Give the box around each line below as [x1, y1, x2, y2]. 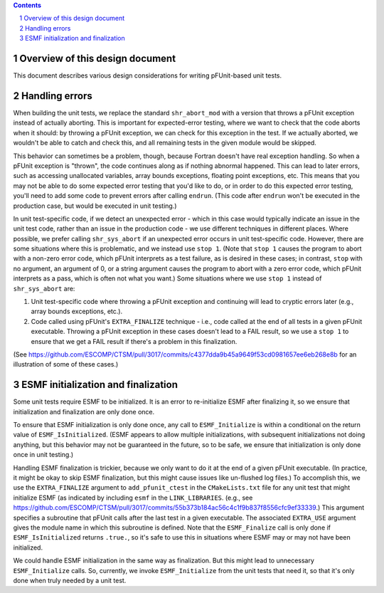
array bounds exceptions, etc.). [31, 307, 123, 316]
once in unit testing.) [13, 451, 74, 459]
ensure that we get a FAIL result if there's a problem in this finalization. [31, 337, 238, 345]
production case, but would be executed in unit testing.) [13, 201, 177, 210]
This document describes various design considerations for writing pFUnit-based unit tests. [13, 71, 282, 80]
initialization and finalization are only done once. [13, 407, 155, 416]
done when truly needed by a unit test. [13, 576, 127, 584]
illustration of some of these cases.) [13, 360, 119, 369]
